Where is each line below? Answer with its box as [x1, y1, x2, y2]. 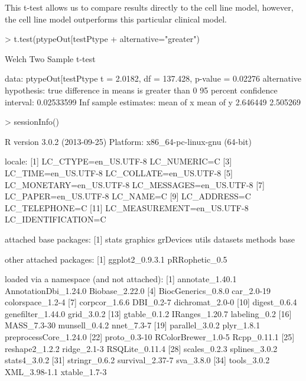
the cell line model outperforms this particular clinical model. [5, 12, 227, 25]
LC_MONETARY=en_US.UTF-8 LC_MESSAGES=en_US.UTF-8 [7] [5, 178, 265, 190]
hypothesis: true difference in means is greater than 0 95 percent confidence [5, 83, 278, 96]
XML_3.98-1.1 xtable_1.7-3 [5, 365, 107, 377]
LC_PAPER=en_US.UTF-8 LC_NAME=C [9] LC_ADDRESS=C [5, 190, 251, 202]
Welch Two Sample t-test [5, 52, 96, 64]
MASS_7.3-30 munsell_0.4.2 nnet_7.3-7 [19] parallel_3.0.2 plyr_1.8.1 [5, 319, 261, 331]
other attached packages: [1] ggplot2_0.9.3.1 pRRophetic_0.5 [5, 253, 227, 265]
